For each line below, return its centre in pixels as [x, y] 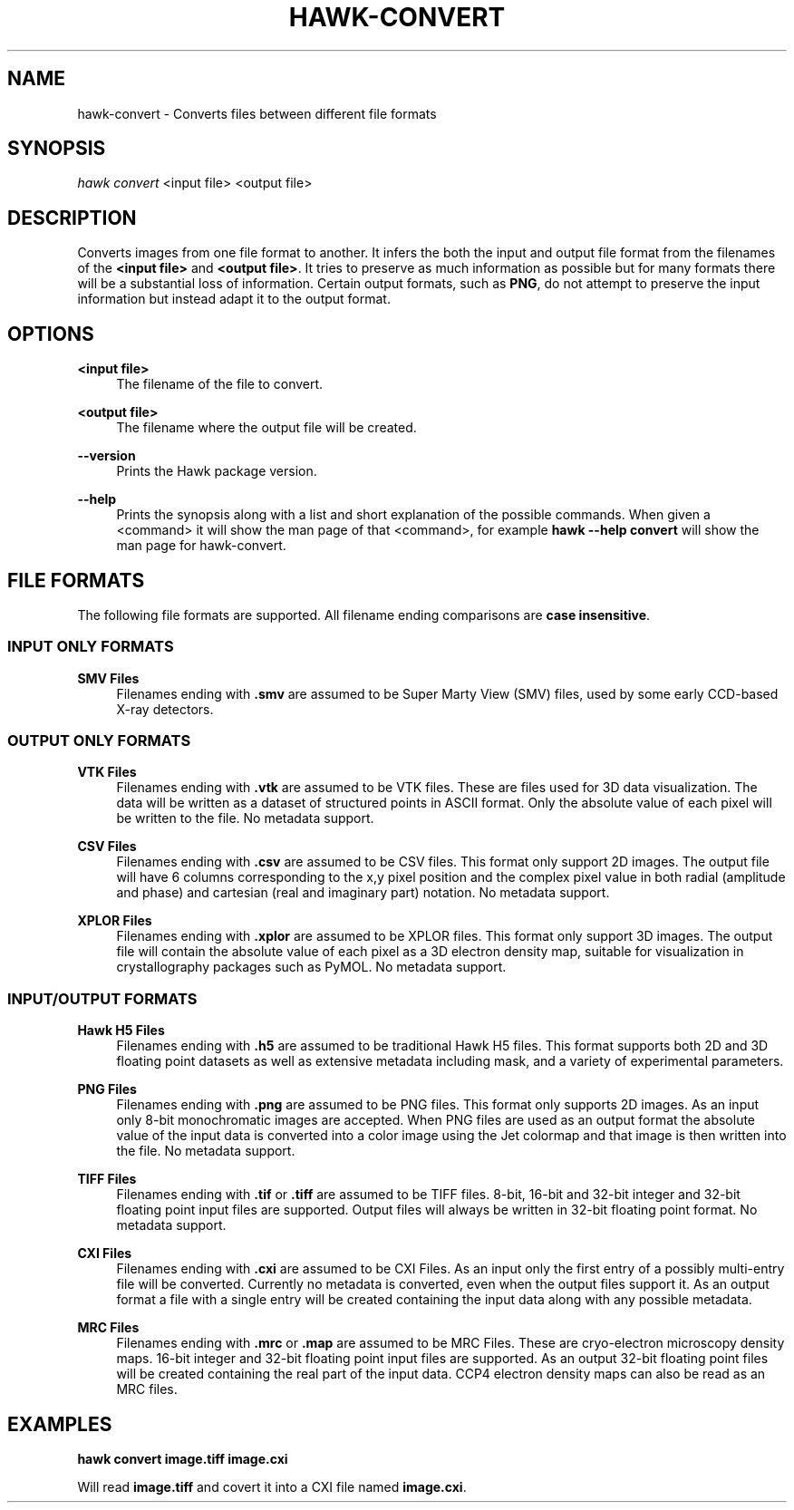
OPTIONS [51, 334]
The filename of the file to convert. [220, 384]
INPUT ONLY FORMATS [91, 647]
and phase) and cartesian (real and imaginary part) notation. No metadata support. [363, 893]
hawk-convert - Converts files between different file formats [257, 113]
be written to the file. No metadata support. [245, 818]
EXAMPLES [60, 1424]
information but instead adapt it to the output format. [234, 299]
